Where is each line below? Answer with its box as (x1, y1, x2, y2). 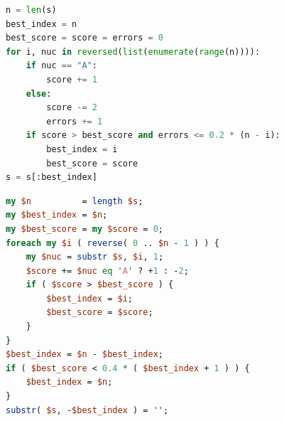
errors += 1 (46, 116, 103, 127)
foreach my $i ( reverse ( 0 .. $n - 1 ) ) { (6, 238, 219, 248)
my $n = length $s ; (6, 196, 143, 206)
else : (26, 88, 52, 99)
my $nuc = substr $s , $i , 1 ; (26, 252, 164, 262)
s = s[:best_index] (6, 172, 97, 183)
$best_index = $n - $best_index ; (6, 349, 163, 360)
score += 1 (46, 74, 97, 85)
